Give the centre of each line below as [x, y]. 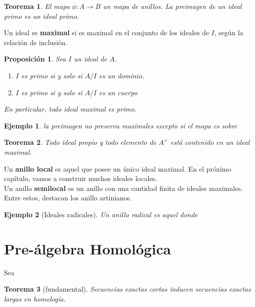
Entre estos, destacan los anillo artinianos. [68, 198]
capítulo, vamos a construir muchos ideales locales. [81, 178]
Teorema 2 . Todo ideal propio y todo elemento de [80, 142]
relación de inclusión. [36, 42]
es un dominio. [122, 75]
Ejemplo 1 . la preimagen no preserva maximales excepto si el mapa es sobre [121, 125]
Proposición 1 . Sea [35, 59]
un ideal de [90, 59]
